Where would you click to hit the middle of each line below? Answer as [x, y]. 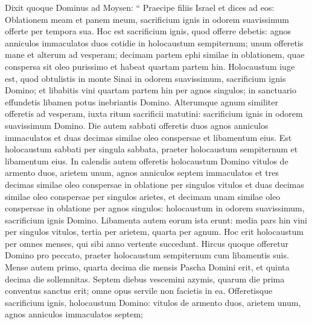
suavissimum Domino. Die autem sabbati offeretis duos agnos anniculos [137, 125]
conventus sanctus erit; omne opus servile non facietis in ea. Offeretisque [139, 291]
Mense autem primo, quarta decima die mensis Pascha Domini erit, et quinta [147, 267]
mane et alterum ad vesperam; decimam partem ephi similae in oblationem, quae [155, 55]
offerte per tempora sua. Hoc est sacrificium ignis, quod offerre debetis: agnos [148, 31]
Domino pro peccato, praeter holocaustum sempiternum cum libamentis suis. [147, 255]
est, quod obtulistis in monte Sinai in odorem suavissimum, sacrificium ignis [145, 78]
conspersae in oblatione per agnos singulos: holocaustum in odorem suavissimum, [155, 208]
